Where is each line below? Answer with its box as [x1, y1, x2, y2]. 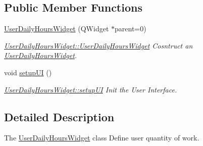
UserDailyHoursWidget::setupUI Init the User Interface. [4, 84, 177, 94]
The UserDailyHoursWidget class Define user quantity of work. [4, 132, 199, 143]
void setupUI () [4, 67, 52, 77]
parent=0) [115, 23, 146, 34]
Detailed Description [4, 109, 115, 124]
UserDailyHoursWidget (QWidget [4, 23, 109, 34]
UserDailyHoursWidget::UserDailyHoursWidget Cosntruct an [4, 40, 193, 51]
